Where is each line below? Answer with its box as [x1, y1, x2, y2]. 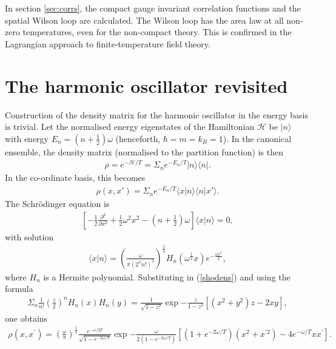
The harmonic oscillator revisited [5, 73, 288, 98]
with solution [5, 230, 54, 243]
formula [5, 282, 33, 295]
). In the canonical [223, 132, 292, 144]
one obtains [5, 311, 48, 324]
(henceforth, [115, 132, 161, 144]
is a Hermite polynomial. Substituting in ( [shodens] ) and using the [43, 270, 291, 283]
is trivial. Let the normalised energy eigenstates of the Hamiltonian [5, 120, 255, 133]
